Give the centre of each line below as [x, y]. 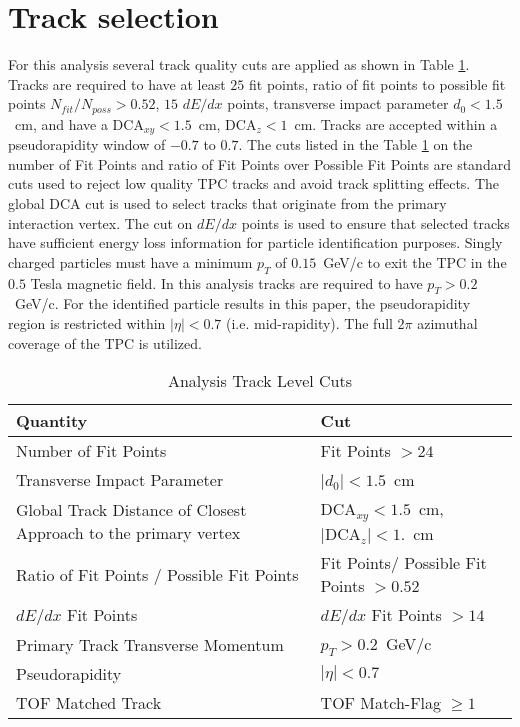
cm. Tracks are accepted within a [396, 123]
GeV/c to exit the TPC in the [415, 261]
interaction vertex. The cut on [100, 222]
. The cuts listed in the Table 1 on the [355, 144]
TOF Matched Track [89, 703]
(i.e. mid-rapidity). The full [309, 322]
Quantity [52, 421]
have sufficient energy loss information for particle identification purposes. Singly [255, 242]
